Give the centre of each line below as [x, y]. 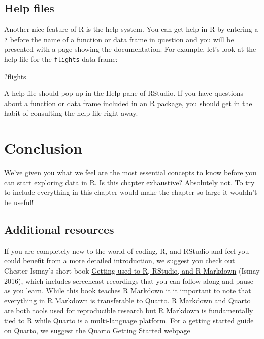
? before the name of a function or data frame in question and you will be [119, 39]
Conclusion [43, 148]
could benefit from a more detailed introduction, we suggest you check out [120, 261]
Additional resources [59, 229]
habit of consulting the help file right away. [71, 113]
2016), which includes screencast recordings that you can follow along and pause [129, 280]
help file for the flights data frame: [61, 59]
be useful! [19, 202]
